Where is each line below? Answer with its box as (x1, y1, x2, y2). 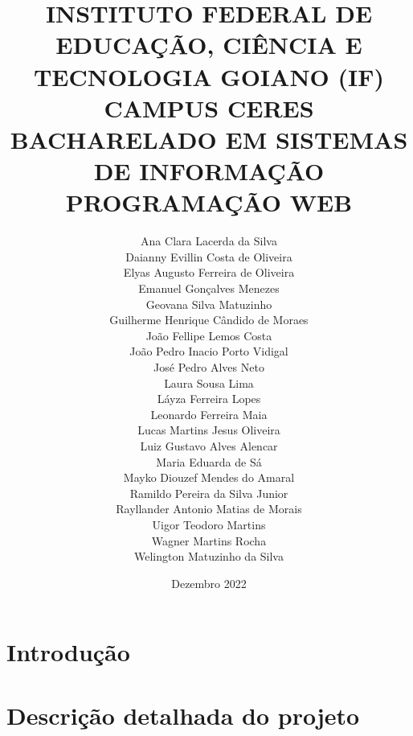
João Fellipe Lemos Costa (145, 327, 272, 343)
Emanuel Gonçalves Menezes (138, 280, 280, 297)
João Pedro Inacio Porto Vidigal (129, 343, 288, 360)
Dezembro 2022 (171, 574, 247, 591)
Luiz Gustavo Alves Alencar (140, 437, 278, 454)
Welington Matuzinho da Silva (134, 548, 284, 565)
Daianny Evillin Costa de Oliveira (125, 248, 292, 265)
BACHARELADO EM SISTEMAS (10, 122, 408, 155)
